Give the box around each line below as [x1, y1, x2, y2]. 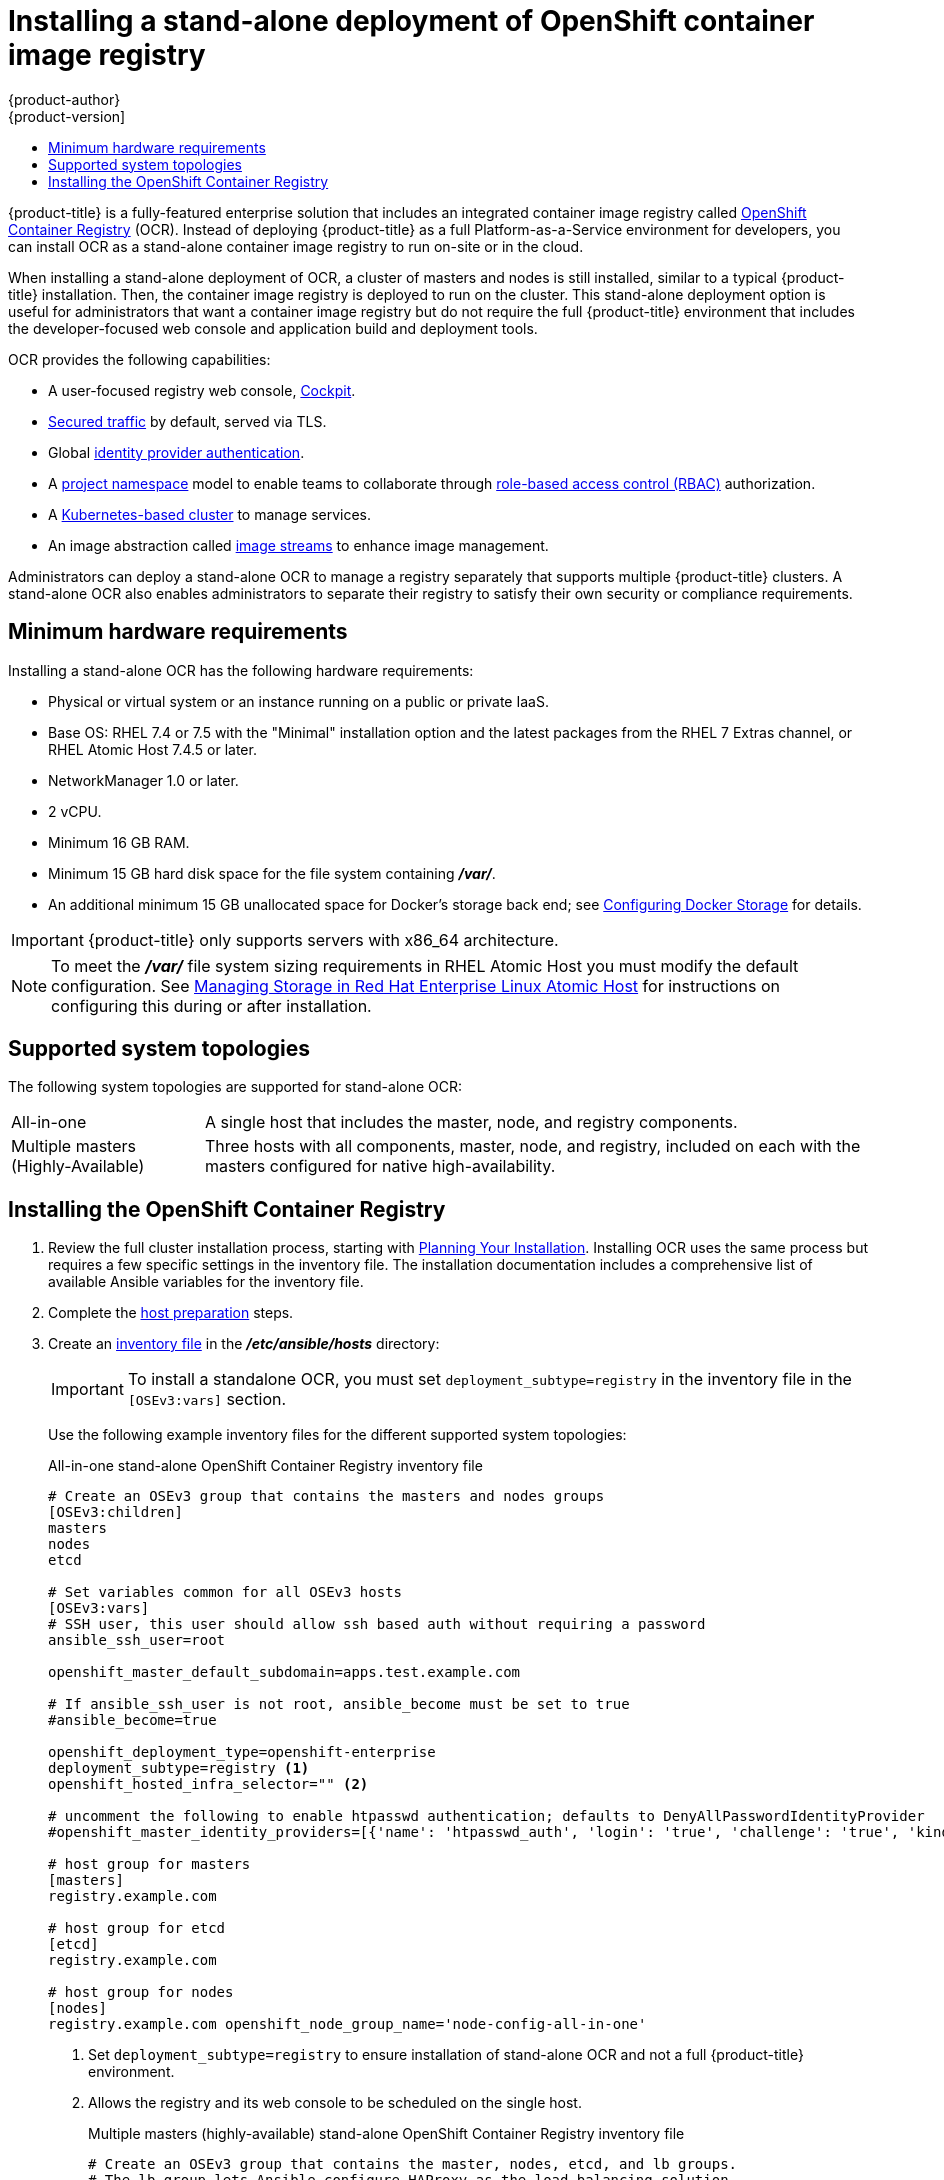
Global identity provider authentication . [48, 443, 305, 461]
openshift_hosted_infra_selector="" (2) [48, 1776, 369, 1793]
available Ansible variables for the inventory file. [48, 1273, 364, 1291]
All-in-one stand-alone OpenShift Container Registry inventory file [48, 1457, 483, 1475]
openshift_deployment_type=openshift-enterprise [48, 1744, 436, 1761]
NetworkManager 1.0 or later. [48, 771, 239, 789]
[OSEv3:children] [48, 1504, 183, 1521]
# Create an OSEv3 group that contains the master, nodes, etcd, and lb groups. [88, 2156, 738, 2173]
